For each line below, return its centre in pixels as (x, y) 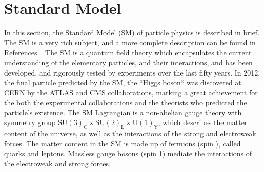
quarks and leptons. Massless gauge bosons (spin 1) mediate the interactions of (128, 153)
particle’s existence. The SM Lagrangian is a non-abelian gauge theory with (123, 112)
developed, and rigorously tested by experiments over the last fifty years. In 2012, (132, 72)
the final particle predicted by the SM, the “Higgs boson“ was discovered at (123, 82)
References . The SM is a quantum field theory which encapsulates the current (128, 52)
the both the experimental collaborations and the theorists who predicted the (126, 102)
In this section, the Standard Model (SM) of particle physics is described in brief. (132, 32)
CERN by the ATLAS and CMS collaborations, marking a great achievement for (131, 92)
